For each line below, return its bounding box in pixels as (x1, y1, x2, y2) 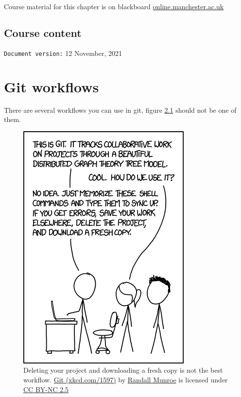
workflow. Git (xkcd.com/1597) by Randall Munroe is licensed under (23, 374, 228, 384)
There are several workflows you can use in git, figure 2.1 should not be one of (4, 104, 237, 115)
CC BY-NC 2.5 (23, 384, 69, 394)
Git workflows (4, 76, 99, 96)
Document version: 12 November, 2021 (4, 48, 122, 58)
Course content (4, 25, 82, 40)
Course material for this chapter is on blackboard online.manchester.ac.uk (4, 1, 224, 11)
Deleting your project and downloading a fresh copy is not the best (23, 365, 223, 375)
